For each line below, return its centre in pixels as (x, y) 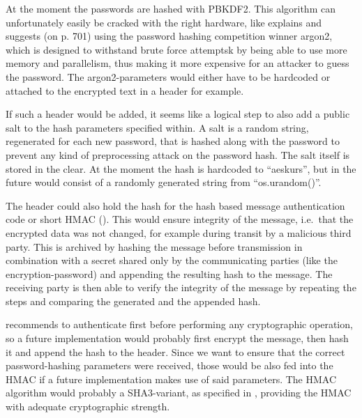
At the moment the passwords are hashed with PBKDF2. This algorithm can (171, 8)
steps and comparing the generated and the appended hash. (133, 301)
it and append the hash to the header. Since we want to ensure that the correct (175, 351)
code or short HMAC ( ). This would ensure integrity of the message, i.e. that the (180, 219)
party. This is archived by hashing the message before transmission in (154, 246)
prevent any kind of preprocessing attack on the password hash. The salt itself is (178, 154)
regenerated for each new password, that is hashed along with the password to (173, 141)
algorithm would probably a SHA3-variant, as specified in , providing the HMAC (179, 393)
